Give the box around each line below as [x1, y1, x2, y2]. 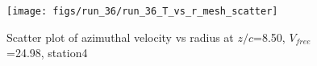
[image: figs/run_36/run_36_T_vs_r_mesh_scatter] [6, 6, 278, 17]
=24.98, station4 [6, 44, 88, 61]
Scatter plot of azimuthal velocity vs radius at [6, 28, 234, 45]
